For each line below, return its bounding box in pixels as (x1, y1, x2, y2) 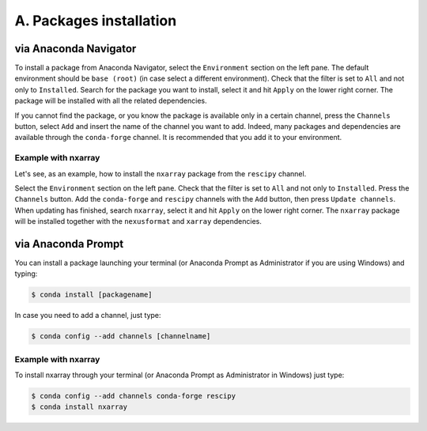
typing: (14, 269, 38, 278)
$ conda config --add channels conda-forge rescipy (31, 391, 236, 401)
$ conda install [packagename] (31, 290, 153, 300)
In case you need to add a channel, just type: (14, 311, 161, 320)
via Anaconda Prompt (14, 237, 124, 251)
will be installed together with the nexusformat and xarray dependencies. (14, 217, 263, 226)
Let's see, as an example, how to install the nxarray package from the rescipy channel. (14, 168, 307, 178)
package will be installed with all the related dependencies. (14, 96, 207, 106)
